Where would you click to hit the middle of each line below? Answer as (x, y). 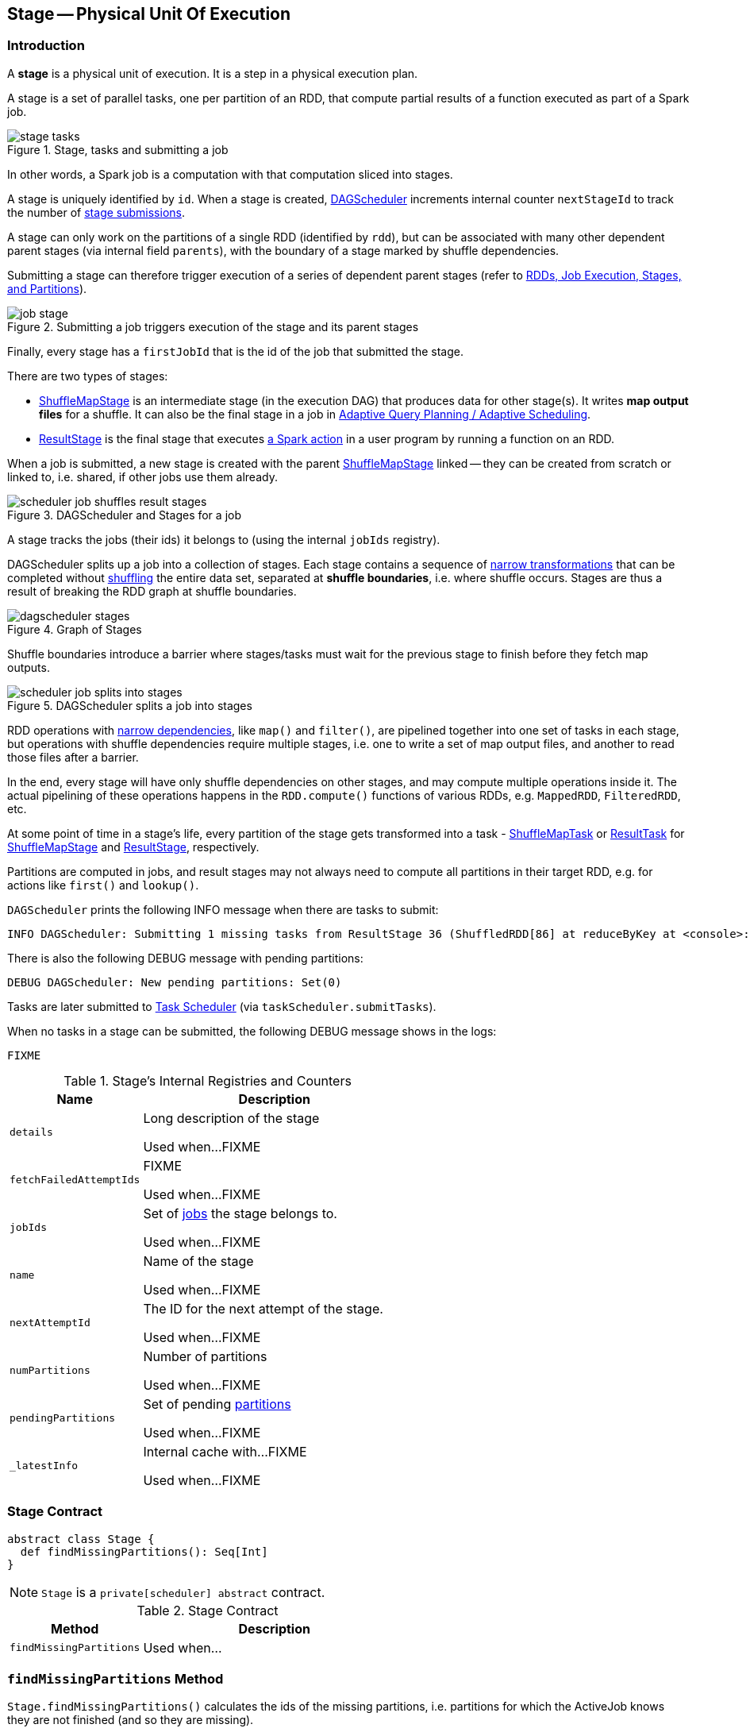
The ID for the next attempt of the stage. (263, 1308)
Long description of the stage (231, 1118)
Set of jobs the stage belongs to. (240, 1213)
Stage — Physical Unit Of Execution (149, 14)
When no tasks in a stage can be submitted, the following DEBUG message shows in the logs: (252, 1031)
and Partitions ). (47, 288)
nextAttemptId (50, 1323)
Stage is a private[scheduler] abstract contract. (183, 1592)
